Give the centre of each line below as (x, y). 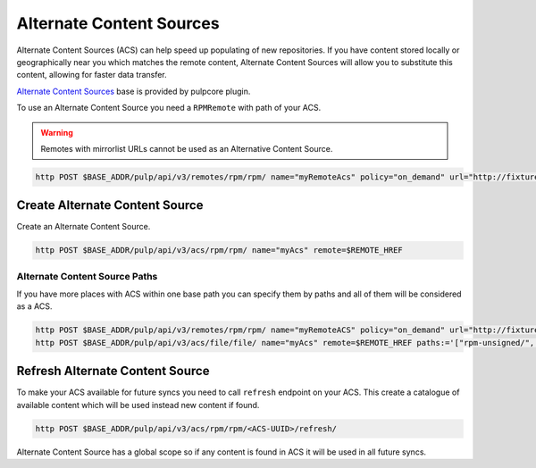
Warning (57, 132)
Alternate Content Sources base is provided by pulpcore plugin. (134, 91)
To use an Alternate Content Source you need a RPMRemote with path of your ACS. (169, 108)
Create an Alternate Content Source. (84, 227)
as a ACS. (34, 306)
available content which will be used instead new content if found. (138, 405)
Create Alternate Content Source (110, 205)
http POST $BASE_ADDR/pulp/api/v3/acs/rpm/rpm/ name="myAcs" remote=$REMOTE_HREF (219, 251)
